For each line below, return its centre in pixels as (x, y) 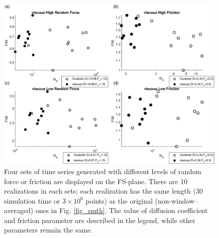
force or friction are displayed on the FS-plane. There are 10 (96, 181)
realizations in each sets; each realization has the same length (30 (104, 191)
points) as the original (119, 200)
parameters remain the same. (48, 230)
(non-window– (176, 200)
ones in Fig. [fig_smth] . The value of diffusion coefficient (122, 210)
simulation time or (32, 200)
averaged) (19, 210)
